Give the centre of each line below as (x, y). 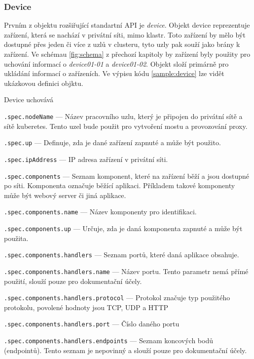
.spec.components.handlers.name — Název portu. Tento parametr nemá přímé (126, 271)
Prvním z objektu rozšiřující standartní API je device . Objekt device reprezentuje (127, 25)
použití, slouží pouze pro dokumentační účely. (73, 281)
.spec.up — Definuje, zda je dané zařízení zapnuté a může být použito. (112, 142)
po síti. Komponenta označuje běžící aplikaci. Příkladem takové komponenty (120, 185)
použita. (16, 238)
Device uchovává (29, 100)
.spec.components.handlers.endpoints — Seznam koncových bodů (109, 340)
